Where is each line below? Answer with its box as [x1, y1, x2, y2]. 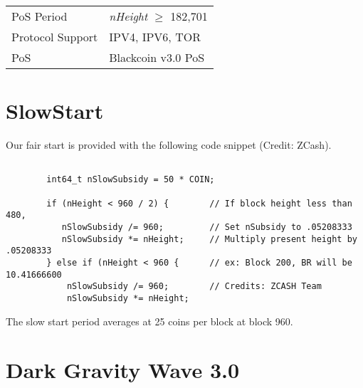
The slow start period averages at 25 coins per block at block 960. [6, 313, 293, 328]
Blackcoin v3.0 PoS [109, 49, 205, 65]
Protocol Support [11, 28, 98, 45]
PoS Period [11, 8, 68, 24]
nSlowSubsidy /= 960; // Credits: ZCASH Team [66, 281, 322, 292]
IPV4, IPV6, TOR [109, 28, 201, 45]
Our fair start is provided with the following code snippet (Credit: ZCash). [6, 137, 332, 152]
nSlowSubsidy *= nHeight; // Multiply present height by [61, 234, 357, 244]
